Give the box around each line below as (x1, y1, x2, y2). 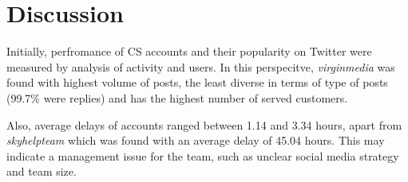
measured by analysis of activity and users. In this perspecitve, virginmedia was (6, 58, 395, 75)
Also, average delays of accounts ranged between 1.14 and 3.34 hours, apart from (6, 116, 402, 133)
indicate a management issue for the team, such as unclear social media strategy (6, 147, 399, 164)
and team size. (6, 163, 77, 180)
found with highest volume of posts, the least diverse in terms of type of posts (6, 74, 388, 91)
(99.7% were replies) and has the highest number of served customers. (6, 89, 348, 106)
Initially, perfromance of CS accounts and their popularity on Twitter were (6, 43, 372, 60)
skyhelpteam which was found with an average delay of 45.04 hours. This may (6, 132, 385, 149)
